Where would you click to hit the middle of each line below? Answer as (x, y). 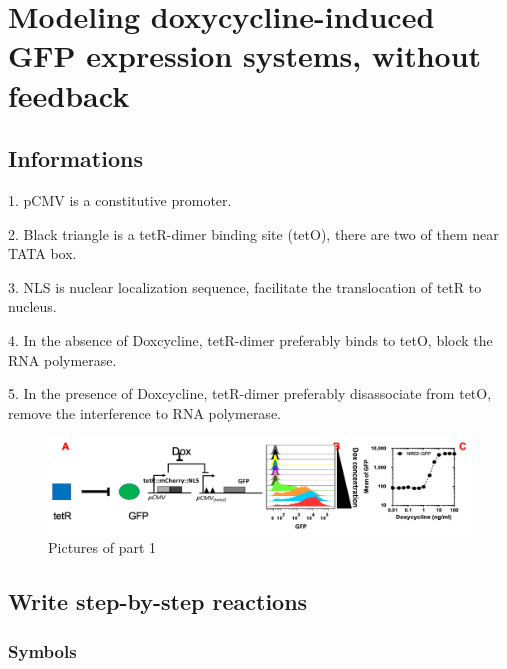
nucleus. (32, 306)
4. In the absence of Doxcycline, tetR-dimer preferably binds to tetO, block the (250, 339)
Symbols (42, 650)
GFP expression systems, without (245, 55)
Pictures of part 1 (102, 547)
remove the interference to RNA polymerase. (144, 412)
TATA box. (42, 253)
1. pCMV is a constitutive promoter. (120, 199)
